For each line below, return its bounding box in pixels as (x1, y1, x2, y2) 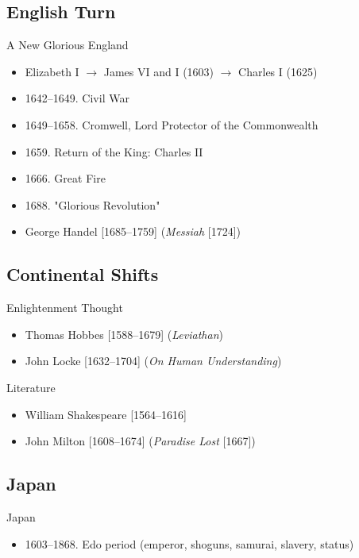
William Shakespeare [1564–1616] (25, 406, 187, 422)
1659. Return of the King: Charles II (25, 143, 203, 160)
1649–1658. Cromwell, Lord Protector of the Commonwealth (25, 116, 318, 133)
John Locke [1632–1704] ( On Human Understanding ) (25, 352, 282, 369)
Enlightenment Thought (6, 299, 123, 316)
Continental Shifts (6, 262, 159, 287)
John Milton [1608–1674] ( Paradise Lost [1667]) (25, 433, 256, 449)
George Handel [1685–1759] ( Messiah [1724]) (25, 223, 241, 240)
